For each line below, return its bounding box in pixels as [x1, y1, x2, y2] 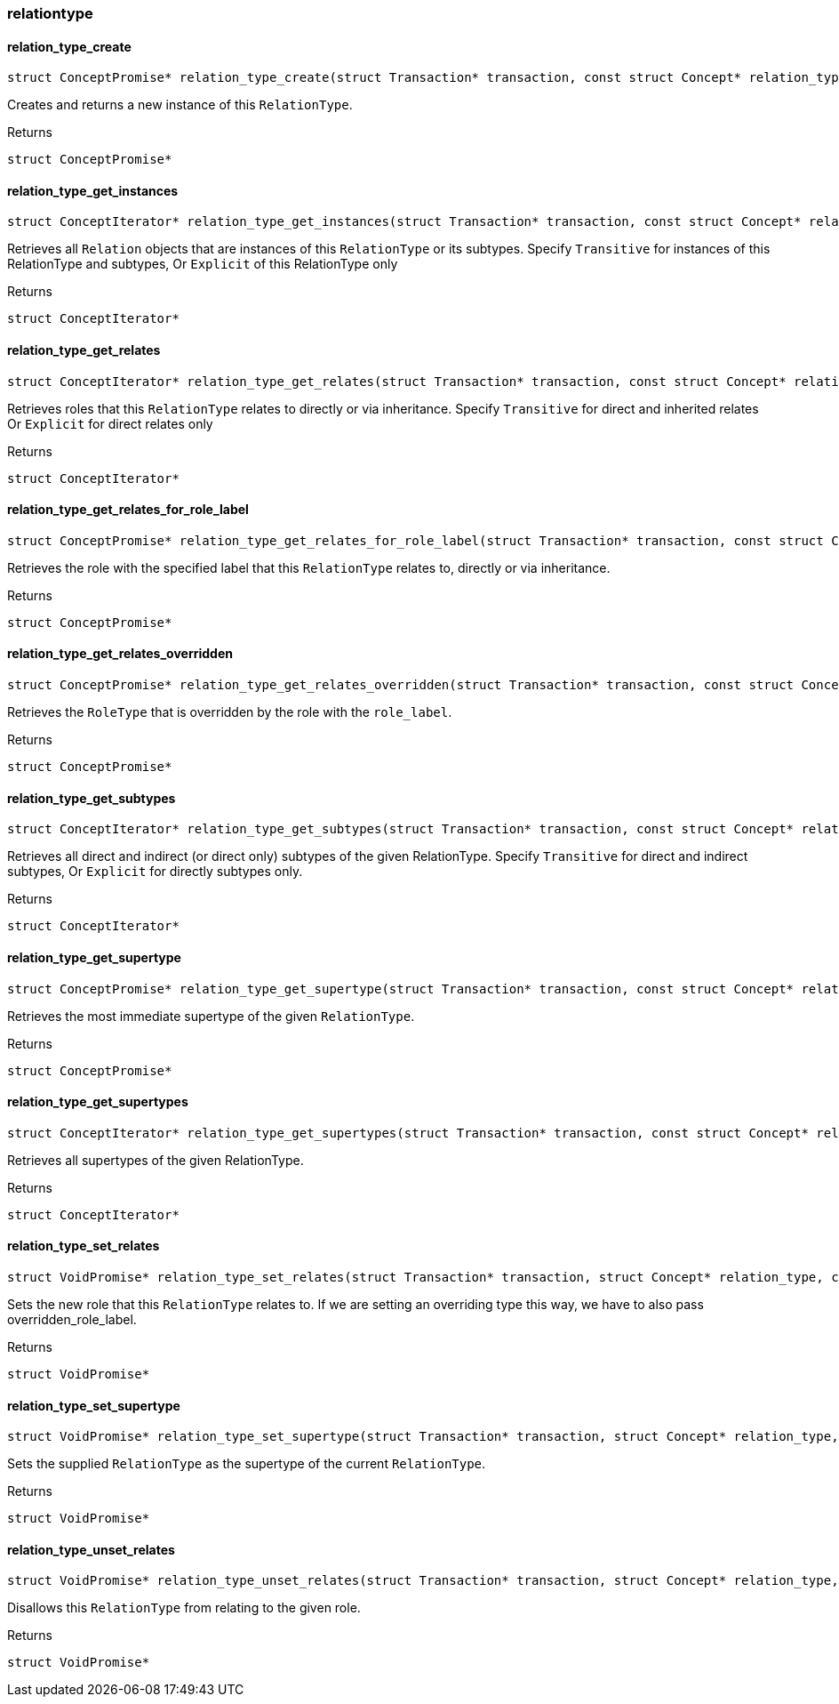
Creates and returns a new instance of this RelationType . [7, 97, 353, 113]
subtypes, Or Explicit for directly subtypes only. [7, 864, 303, 880]
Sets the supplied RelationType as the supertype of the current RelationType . [7, 1456, 486, 1472]
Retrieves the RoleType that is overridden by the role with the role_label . [7, 704, 452, 720]
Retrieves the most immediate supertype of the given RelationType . [7, 1008, 415, 1024]
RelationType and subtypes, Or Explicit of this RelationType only [7, 256, 398, 272]
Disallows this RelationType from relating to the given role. [7, 1600, 361, 1616]
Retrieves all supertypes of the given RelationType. [7, 1152, 304, 1168]
